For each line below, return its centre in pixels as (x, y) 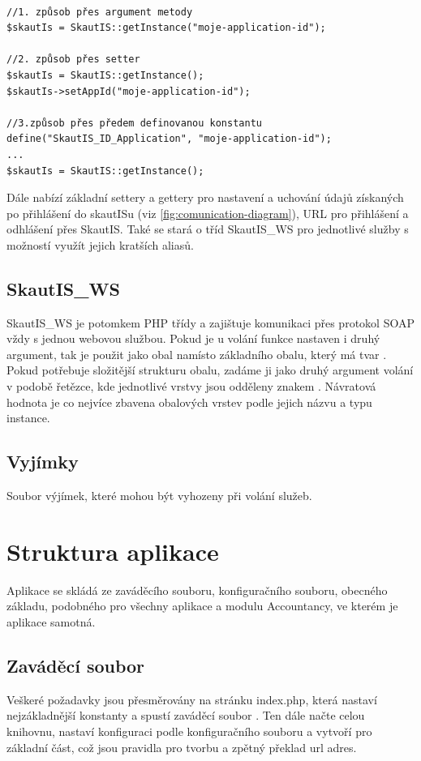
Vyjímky (43, 462)
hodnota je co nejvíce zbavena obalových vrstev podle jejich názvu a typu (189, 402)
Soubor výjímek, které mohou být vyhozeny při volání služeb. (159, 496)
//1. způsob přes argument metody (100, 12)
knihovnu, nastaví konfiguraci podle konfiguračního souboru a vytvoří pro (189, 731)
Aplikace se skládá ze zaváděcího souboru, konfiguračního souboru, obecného (197, 590)
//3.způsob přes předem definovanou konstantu (134, 123)
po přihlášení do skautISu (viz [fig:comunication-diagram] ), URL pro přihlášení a (208, 213)
